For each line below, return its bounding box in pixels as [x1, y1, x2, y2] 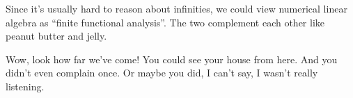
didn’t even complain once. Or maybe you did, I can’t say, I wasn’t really [6, 65, 318, 80]
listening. [6, 79, 45, 93]
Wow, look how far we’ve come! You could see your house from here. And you [6, 51, 338, 66]
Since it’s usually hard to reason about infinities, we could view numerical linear [6, 1, 347, 15]
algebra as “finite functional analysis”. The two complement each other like [6, 15, 324, 29]
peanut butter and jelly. [6, 28, 107, 43]
